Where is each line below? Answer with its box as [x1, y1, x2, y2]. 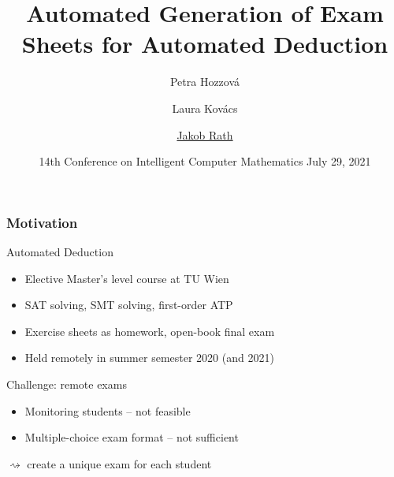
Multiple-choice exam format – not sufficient [24, 429, 239, 445]
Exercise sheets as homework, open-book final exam [24, 322, 275, 339]
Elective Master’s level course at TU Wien [24, 270, 229, 286]
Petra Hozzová [169, 73, 240, 90]
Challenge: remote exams [6, 375, 127, 392]
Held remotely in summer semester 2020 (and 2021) [24, 349, 274, 366]
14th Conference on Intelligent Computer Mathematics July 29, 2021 [39, 153, 371, 170]
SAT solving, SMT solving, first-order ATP [24, 296, 233, 313]
